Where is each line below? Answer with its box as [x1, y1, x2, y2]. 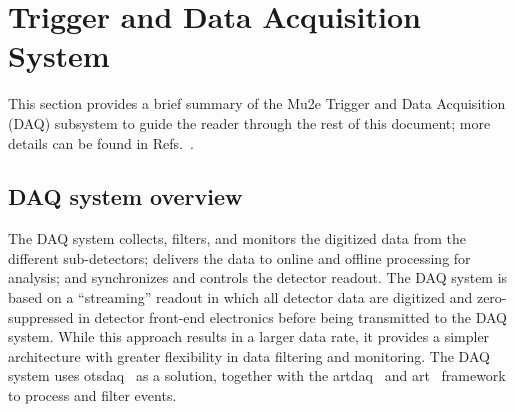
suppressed [8, 306, 74, 327]
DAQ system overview [8, 181, 243, 212]
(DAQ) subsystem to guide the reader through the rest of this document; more [8, 112, 491, 133]
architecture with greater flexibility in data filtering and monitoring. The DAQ [8, 345, 490, 366]
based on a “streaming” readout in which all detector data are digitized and [8, 287, 473, 308]
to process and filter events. [8, 385, 177, 406]
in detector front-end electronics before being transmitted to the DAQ [78, 306, 507, 327]
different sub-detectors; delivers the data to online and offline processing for [8, 247, 471, 268]
